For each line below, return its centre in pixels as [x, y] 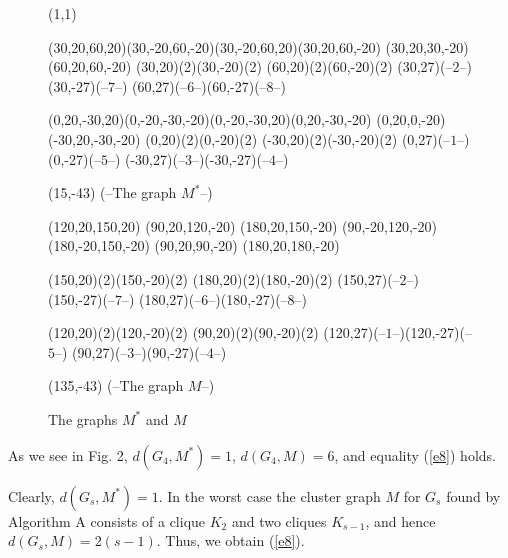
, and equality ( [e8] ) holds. [415, 454]
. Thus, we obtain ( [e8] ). [230, 540]
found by [473, 495]
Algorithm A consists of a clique [107, 520]
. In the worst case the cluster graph [269, 495]
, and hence [400, 520]
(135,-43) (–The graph [116, 385]
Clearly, [31, 495]
